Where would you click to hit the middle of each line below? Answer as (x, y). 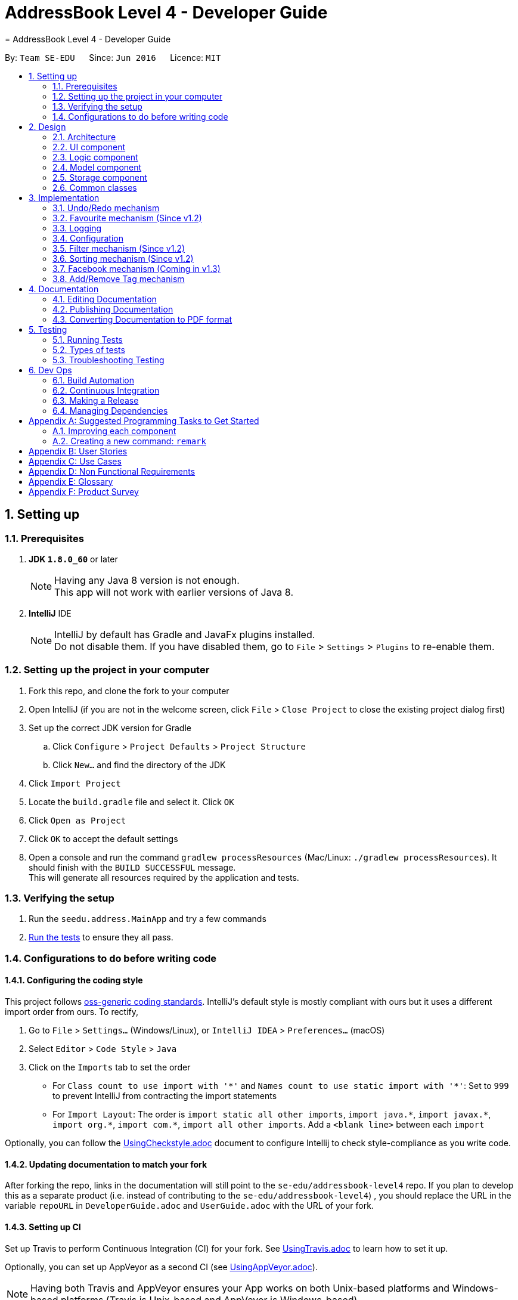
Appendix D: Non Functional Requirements (112, 471)
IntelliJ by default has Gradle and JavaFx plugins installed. (185, 634)
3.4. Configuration (88, 238)
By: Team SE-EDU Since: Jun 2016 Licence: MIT (113, 57)
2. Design (47, 126)
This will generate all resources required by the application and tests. (164, 877)
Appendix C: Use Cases (75, 461)
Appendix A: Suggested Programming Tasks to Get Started (144, 420)
